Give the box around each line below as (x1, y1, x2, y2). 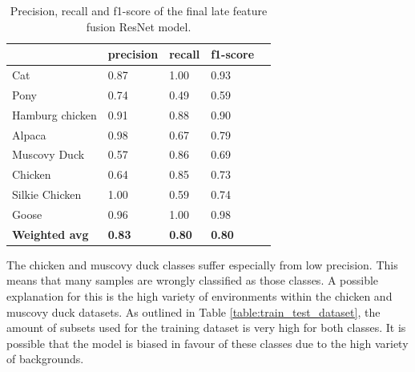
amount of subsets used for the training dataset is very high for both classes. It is (6, 319, 406, 336)
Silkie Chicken (12, 186, 82, 203)
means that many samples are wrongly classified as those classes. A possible (6, 272, 379, 289)
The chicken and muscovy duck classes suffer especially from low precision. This (6, 256, 398, 273)
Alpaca (12, 126, 46, 143)
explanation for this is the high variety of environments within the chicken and (6, 288, 393, 305)
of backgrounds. (6, 350, 84, 367)
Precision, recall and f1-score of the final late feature (10, 2, 268, 18)
